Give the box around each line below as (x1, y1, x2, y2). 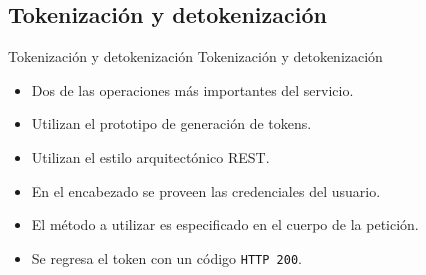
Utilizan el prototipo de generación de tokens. (31, 113, 312, 134)
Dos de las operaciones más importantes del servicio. (31, 79, 354, 100)
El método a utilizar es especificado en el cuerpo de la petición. (31, 214, 419, 235)
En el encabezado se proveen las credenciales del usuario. (31, 180, 381, 201)
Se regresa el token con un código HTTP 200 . (31, 247, 302, 268)
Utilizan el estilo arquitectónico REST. (31, 146, 270, 167)
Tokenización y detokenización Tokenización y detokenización (8, 46, 383, 67)
